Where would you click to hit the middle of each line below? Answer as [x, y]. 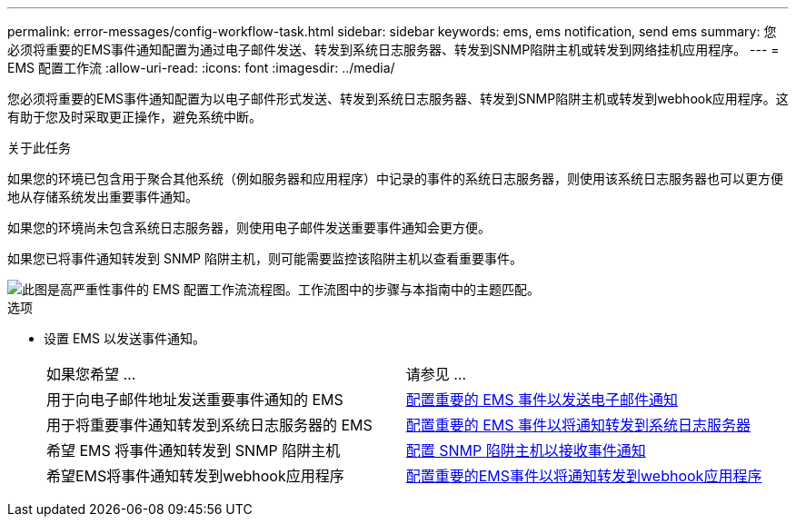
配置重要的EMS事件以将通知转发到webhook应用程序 [584, 476]
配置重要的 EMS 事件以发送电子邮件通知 [542, 400]
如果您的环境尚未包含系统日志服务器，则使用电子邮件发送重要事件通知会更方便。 [249, 227]
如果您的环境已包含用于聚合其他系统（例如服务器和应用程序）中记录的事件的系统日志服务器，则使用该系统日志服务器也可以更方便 [395, 178]
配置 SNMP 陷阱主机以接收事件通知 [526, 450]
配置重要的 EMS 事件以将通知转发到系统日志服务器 [578, 425]
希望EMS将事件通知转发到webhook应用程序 [195, 476]
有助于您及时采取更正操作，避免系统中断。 [134, 117]
